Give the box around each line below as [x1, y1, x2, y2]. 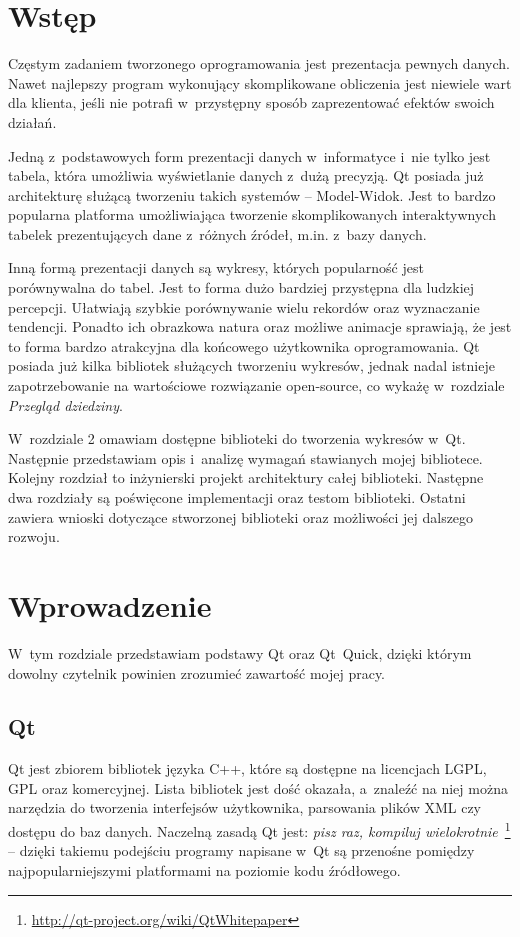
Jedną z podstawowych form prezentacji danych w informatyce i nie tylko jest [8, 145, 491, 166]
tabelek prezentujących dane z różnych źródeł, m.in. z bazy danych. [8, 223, 427, 244]
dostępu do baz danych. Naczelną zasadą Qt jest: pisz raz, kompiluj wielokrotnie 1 [8, 818, 511, 841]
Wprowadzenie [8, 584, 212, 625]
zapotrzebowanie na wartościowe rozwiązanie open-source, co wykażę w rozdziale [8, 375, 505, 396]
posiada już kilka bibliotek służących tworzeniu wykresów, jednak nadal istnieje [8, 355, 495, 376]
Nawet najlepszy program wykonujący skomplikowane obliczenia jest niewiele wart [8, 72, 512, 93]
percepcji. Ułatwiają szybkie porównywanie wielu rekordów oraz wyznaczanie [8, 296, 480, 317]
